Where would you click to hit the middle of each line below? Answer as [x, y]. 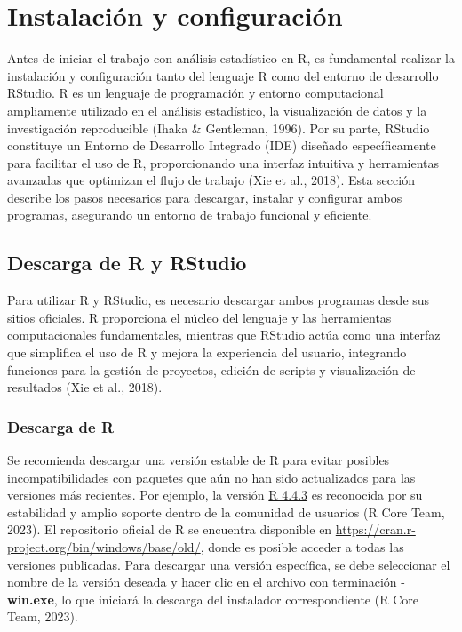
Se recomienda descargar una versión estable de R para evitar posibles [199, 460]
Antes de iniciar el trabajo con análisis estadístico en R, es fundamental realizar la [231, 58]
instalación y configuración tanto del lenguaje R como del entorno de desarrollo [223, 75]
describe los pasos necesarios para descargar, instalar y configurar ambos [205, 197]
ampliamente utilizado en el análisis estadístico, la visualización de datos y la [217, 110]
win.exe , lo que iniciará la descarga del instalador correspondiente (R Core [213, 599]
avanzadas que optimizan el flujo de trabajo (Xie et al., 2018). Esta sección [211, 180]
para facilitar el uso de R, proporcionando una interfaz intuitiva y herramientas [223, 162]
